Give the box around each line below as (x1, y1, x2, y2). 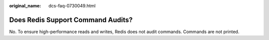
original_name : (9, 3, 41, 8)
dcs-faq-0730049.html (48, 3, 96, 8)
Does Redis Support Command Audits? (9, 15, 133, 24)
